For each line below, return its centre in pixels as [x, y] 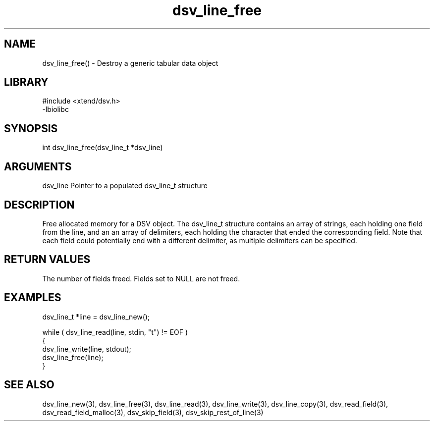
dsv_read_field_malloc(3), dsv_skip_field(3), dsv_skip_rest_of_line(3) [153, 412]
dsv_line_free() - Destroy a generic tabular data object [130, 63]
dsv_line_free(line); [73, 357]
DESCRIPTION [39, 205]
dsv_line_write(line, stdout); [87, 349]
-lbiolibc [55, 109]
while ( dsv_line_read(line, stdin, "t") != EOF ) [115, 332]
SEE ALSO [29, 385]
